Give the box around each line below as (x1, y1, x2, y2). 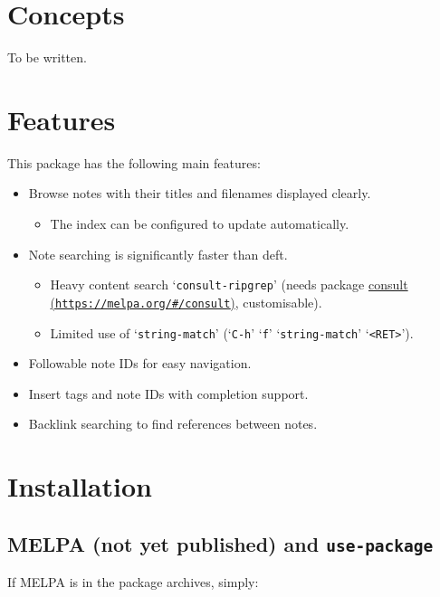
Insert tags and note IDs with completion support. (28, 384, 309, 403)
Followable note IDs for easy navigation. (28, 354, 252, 373)
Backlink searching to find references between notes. (28, 414, 318, 433)
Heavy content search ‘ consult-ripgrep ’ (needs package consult (50, 275, 408, 294)
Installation (7, 468, 152, 505)
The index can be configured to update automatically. (50, 214, 349, 233)
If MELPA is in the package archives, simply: (7, 573, 259, 592)
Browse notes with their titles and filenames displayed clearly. (28, 184, 371, 203)
